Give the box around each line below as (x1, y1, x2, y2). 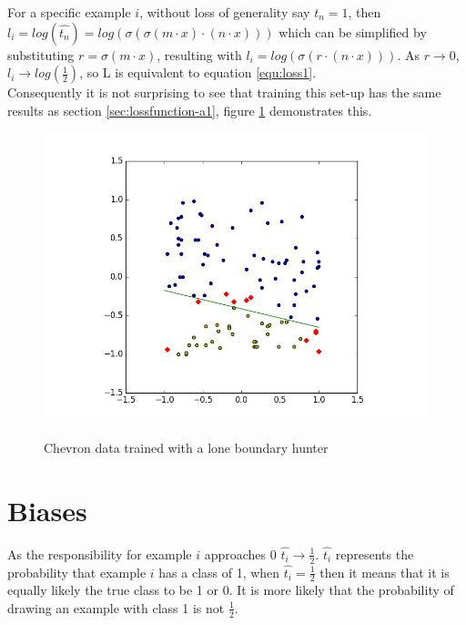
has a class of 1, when (158, 562, 280, 581)
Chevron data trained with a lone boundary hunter (44, 437, 329, 456)
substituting (7, 45, 75, 64)
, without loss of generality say (139, 3, 310, 21)
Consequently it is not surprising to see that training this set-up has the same (7, 83, 441, 102)
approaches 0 (204, 544, 277, 563)
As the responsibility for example (7, 544, 192, 563)
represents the (335, 544, 414, 563)
